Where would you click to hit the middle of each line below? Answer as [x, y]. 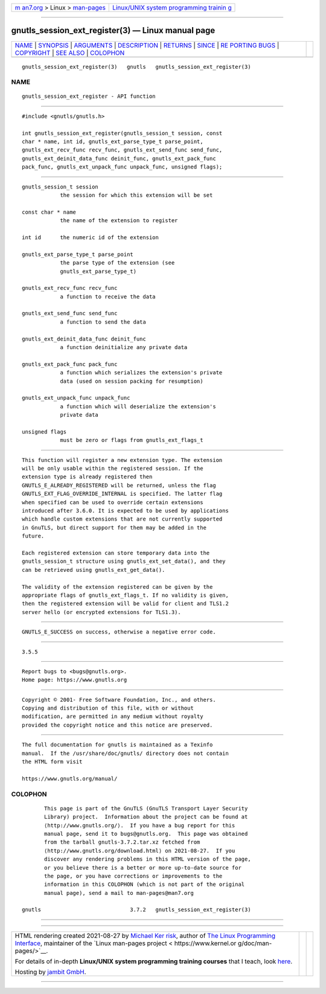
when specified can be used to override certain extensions [113, 502]
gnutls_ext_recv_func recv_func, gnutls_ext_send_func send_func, [122, 150]
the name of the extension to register [119, 221]
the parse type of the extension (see [117, 263]
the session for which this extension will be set [136, 195]
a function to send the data [103, 322]
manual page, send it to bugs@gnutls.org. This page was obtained [146, 834]
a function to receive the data [108, 297]
